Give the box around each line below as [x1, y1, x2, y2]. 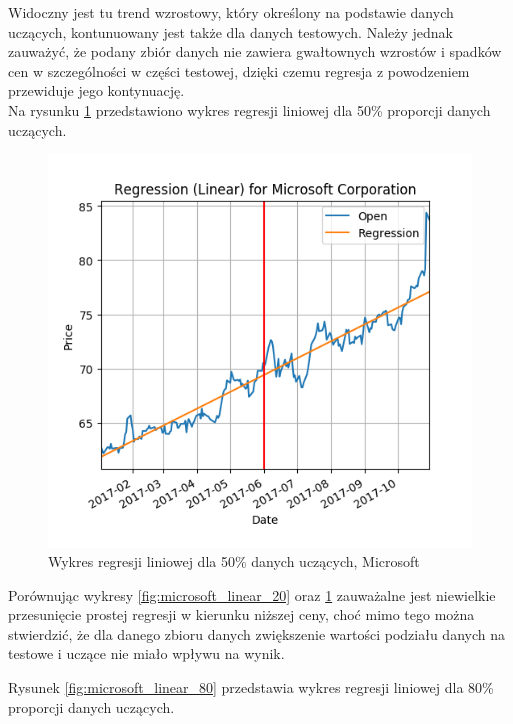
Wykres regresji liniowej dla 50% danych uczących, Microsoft [48, 551, 420, 572]
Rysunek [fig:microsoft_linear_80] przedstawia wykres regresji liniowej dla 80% [8, 677, 494, 698]
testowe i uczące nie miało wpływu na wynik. [8, 643, 285, 664]
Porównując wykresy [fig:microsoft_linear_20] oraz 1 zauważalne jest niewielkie [8, 584, 496, 605]
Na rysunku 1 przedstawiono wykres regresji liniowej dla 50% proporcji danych [8, 99, 491, 120]
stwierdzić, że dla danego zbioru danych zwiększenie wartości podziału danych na [8, 623, 505, 644]
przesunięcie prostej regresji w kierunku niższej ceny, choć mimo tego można [8, 604, 475, 625]
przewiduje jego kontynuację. [8, 80, 185, 101]
